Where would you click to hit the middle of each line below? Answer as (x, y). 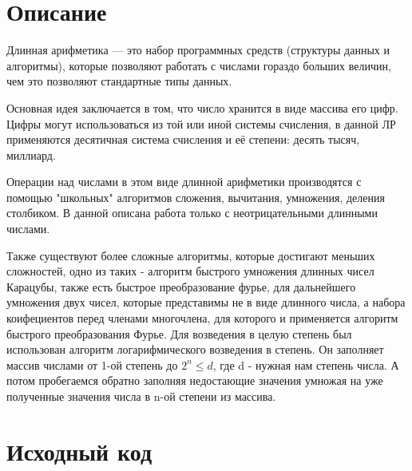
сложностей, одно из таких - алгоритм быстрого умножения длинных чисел (190, 271)
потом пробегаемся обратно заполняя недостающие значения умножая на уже (195, 380)
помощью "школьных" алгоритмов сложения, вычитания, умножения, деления (196, 197)
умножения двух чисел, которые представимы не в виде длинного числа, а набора (206, 302)
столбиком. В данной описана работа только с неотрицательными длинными (192, 213)
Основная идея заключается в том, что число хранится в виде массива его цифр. (202, 107)
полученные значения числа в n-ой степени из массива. (141, 396)
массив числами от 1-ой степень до (92, 364)
